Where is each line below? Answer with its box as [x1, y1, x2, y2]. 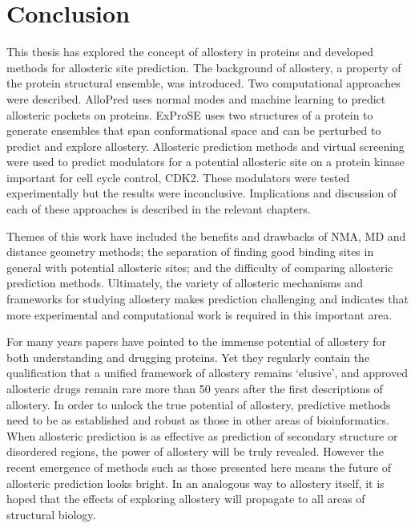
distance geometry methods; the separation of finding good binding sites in [6, 243, 374, 260]
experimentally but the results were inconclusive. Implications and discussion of [6, 185, 397, 201]
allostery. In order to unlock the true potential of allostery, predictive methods [6, 396, 391, 412]
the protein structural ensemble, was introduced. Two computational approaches [6, 75, 401, 91]
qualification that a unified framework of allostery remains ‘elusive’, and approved [6, 364, 408, 381]
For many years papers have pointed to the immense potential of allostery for [6, 333, 386, 350]
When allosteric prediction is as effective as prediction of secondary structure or [6, 427, 398, 444]
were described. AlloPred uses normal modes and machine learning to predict [6, 90, 386, 107]
